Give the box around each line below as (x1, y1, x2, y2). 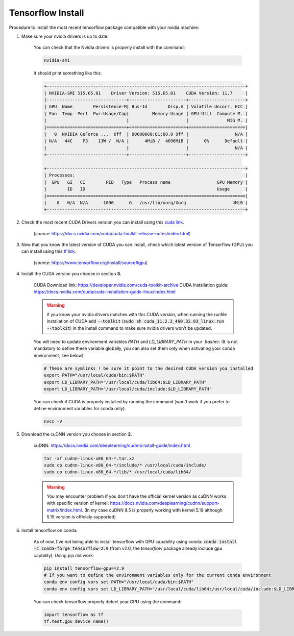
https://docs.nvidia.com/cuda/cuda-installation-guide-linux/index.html (33, 289, 176, 295)
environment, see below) (33, 352, 84, 358)
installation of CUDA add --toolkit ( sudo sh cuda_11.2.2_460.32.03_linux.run (47, 318, 224, 324)
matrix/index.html (47, 507, 82, 513)
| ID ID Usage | (44, 186, 248, 192)
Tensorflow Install (9, 7, 84, 18)
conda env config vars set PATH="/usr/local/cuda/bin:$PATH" (44, 579, 194, 585)
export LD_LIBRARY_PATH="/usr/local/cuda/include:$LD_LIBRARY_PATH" (44, 386, 212, 391)
